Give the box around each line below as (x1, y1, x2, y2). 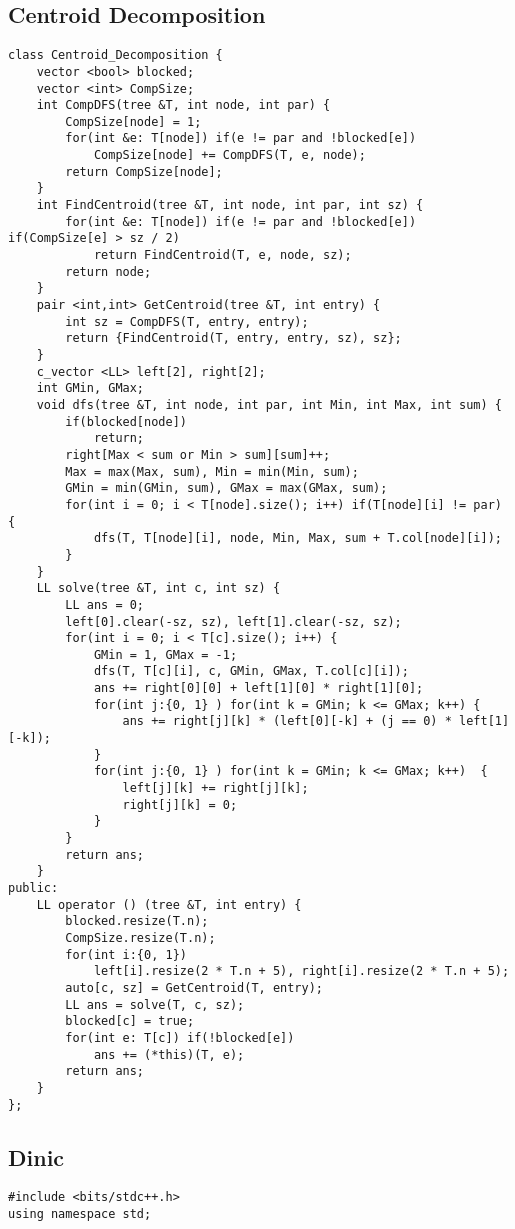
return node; (65, 264, 152, 279)
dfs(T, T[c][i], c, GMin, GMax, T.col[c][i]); (93, 664, 409, 679)
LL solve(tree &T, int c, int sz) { (36, 581, 281, 596)
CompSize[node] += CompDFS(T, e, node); (93, 148, 366, 163)
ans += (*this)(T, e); (93, 1047, 245, 1062)
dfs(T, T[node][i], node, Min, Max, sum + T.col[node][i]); (93, 531, 502, 546)
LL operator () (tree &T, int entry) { (36, 897, 302, 912)
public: (8, 881, 59, 896)
